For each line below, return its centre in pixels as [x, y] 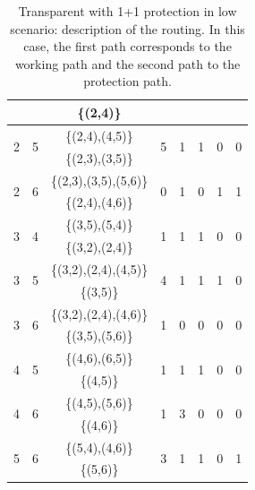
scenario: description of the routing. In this [127, 28]
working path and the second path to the [127, 63]
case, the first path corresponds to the [127, 46]
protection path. [127, 81]
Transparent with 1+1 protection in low [127, 11]
